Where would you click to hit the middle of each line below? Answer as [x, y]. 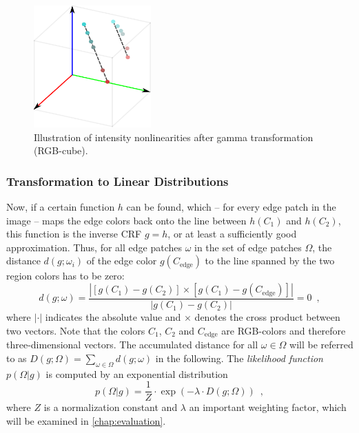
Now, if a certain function [61, 207]
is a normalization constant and [111, 407]
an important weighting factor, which [268, 407]
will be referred [321, 345]
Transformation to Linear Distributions [117, 181]
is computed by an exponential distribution [137, 373]
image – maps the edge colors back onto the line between [126, 220]
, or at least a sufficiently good [232, 234]
